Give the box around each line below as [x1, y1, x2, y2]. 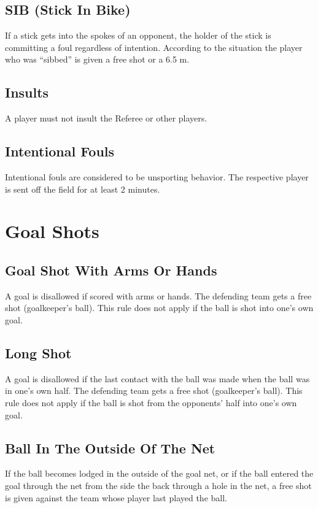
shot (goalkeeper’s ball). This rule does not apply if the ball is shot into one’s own [5, 301, 314, 314]
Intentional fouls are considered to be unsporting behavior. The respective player [5, 170, 309, 183]
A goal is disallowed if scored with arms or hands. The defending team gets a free [5, 289, 312, 302]
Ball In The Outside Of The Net [5, 438, 215, 457]
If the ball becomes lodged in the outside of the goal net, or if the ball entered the [5, 467, 314, 480]
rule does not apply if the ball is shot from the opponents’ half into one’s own [5, 396, 297, 409]
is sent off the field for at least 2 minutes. [5, 182, 160, 195]
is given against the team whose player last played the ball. [5, 491, 227, 504]
